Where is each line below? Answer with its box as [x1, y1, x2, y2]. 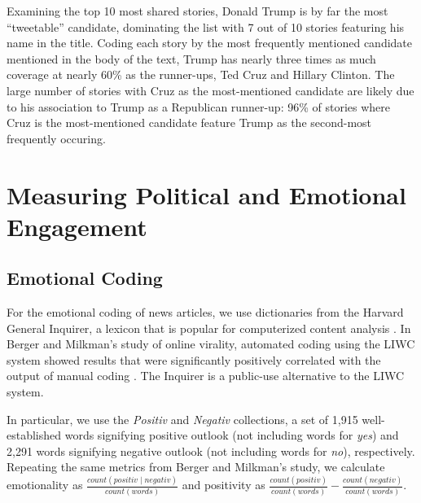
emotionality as [7, 476, 83, 493]
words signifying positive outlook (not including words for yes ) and [64, 426, 399, 444]
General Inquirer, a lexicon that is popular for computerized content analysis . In [7, 319, 411, 336]
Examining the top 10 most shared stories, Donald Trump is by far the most [7, 2, 388, 19]
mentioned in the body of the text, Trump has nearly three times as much [7, 50, 376, 67]
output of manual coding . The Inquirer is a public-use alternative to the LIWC [7, 367, 405, 384]
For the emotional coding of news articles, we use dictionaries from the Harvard [7, 304, 404, 321]
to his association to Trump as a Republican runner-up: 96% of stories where [7, 98, 391, 115]
